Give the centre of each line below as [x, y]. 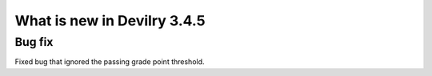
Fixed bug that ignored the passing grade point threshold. [110, 62]
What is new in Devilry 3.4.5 [110, 21]
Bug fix [34, 42]
